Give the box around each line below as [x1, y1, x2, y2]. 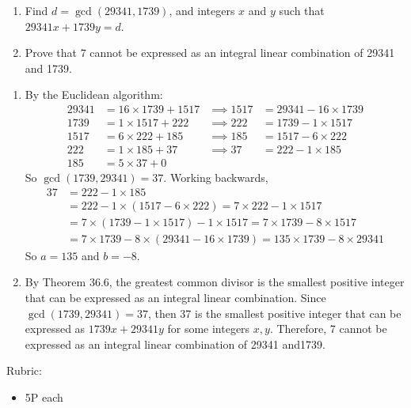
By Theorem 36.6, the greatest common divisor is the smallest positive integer [25, 274, 405, 290]
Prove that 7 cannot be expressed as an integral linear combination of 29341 [25, 44, 395, 61]
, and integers [169, 2, 235, 18]
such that [279, 2, 325, 18]
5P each [25, 389, 63, 405]
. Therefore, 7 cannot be [269, 320, 387, 337]
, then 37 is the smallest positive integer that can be [147, 304, 401, 321]
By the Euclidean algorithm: [25, 86, 163, 103]
